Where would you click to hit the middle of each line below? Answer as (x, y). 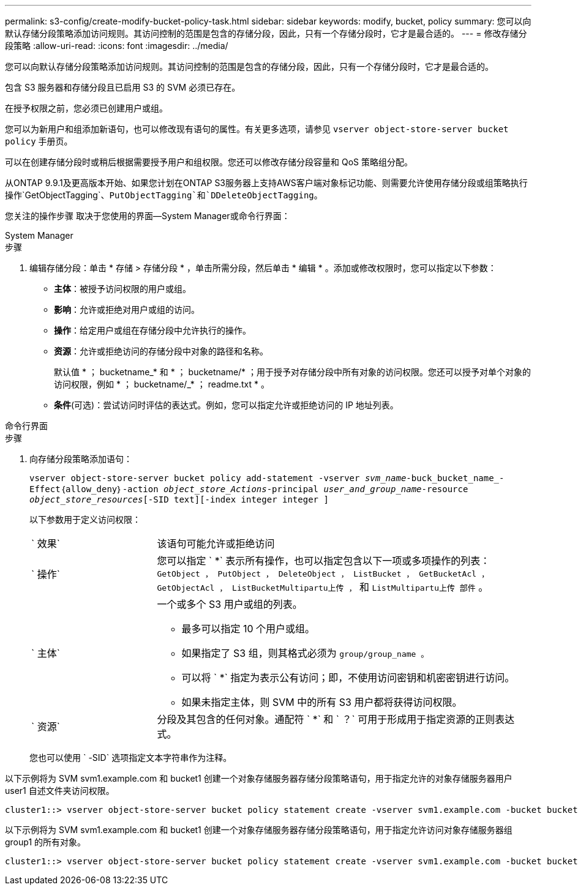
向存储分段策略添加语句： (81, 459)
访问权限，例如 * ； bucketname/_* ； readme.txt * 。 (162, 384)
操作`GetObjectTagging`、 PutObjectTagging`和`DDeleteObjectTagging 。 (164, 195)
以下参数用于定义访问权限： (85, 519)
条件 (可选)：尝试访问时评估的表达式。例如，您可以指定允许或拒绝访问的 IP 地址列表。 (226, 405)
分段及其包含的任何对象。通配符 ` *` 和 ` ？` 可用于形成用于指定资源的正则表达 (336, 719)
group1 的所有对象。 (46, 842)
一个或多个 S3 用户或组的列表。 (230, 604)
